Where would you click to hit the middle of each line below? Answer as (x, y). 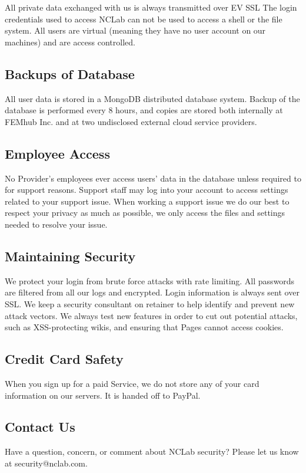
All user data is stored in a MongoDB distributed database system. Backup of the (152, 98)
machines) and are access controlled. (70, 42)
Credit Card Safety (64, 359)
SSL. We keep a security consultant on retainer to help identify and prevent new (150, 303)
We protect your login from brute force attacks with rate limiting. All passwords (150, 280)
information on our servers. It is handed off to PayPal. (103, 395)
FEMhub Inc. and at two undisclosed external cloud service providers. (131, 121)
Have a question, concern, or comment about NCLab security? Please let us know (152, 451)
